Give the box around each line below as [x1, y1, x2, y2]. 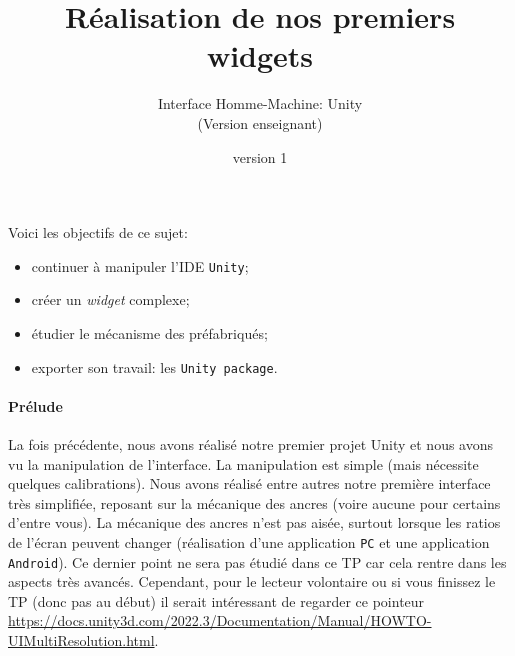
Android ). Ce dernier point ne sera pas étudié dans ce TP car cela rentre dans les [8, 551, 507, 572]
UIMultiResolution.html [8, 630, 155, 651]
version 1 [232, 146, 288, 167]
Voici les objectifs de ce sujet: [8, 222, 188, 243]
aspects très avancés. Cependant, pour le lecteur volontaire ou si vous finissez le [8, 571, 496, 592]
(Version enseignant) [197, 112, 323, 133]
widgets [206, 35, 314, 76]
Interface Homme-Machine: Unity [157, 93, 363, 114]
